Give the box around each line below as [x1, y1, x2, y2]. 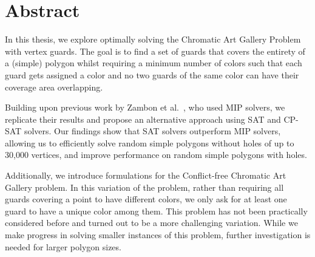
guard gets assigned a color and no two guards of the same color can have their [5, 68, 299, 81]
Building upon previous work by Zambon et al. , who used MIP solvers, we [5, 101, 285, 114]
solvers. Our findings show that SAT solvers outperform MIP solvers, [24, 125, 281, 137]
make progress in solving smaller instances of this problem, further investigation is [5, 228, 311, 241]
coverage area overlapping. [5, 80, 103, 93]
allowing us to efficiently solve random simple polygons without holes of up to [5, 136, 294, 149]
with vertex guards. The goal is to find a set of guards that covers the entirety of [5, 44, 305, 57]
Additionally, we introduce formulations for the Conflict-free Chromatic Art [5, 169, 286, 182]
